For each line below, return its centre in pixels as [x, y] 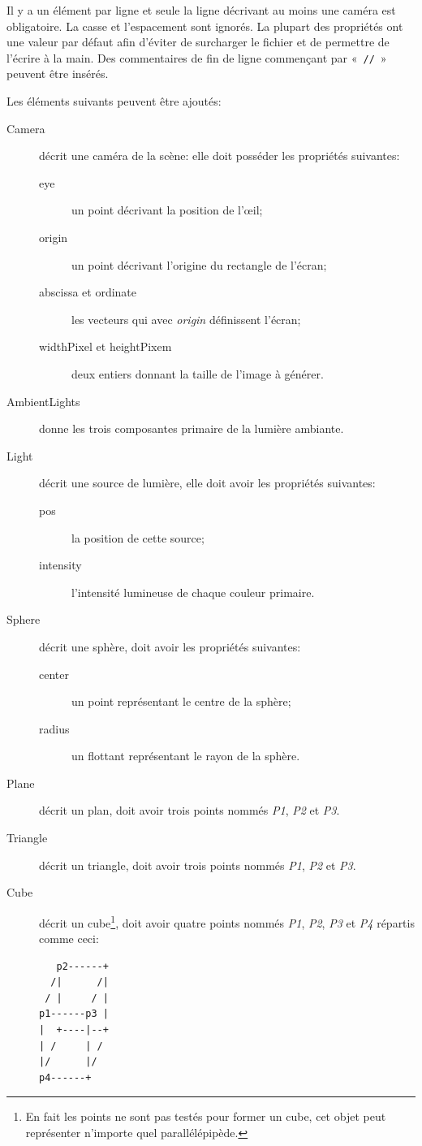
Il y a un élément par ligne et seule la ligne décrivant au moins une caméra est [201, 10]
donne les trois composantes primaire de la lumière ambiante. [192, 428]
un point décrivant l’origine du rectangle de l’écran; [199, 264]
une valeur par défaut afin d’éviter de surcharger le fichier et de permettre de [198, 42]
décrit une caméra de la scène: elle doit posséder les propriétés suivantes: [220, 156]
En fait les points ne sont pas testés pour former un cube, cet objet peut [206, 1116]
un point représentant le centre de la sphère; [181, 701]
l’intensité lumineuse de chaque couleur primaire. [193, 592]
